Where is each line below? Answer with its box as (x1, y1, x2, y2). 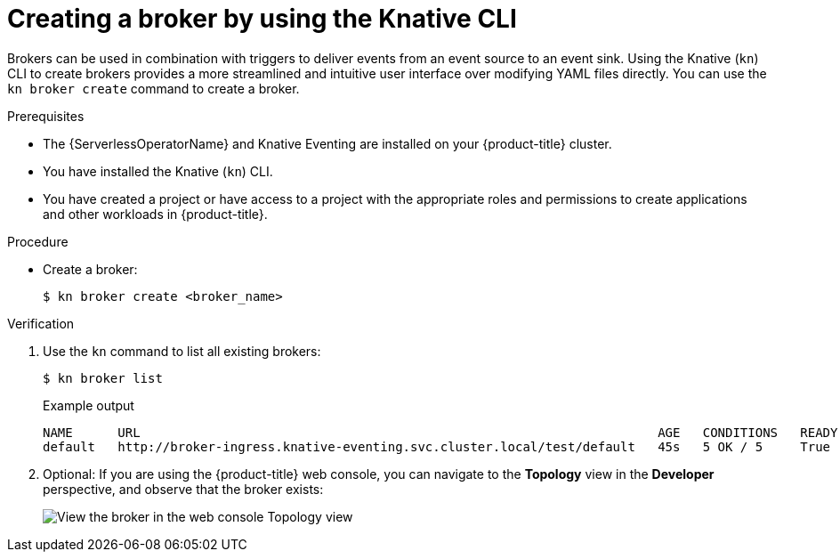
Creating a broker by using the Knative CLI (7, 4, 517, 34)
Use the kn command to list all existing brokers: (43, 343, 321, 359)
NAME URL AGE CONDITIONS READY (43, 425, 838, 440)
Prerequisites (7, 108, 85, 124)
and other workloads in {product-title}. (43, 206, 268, 222)
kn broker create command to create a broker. (7, 80, 300, 96)
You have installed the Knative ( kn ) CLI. (43, 163, 273, 179)
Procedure (7, 233, 69, 249)
